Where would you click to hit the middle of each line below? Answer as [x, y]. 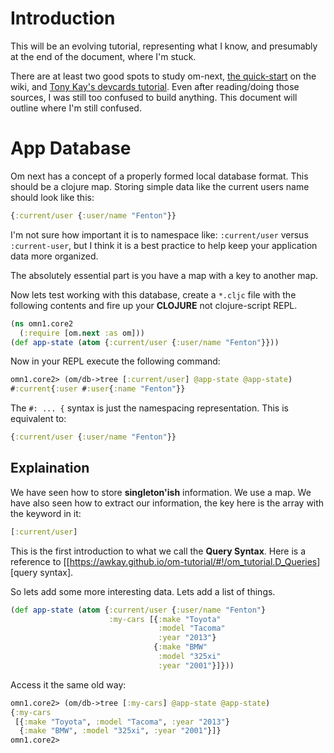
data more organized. [54, 256]
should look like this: [52, 197]
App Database [71, 148]
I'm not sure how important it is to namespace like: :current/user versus [159, 234]
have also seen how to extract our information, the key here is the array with [167, 503]
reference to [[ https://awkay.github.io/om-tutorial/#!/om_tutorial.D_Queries [164, 561]
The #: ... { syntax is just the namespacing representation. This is [149, 408]
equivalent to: [38, 419]
